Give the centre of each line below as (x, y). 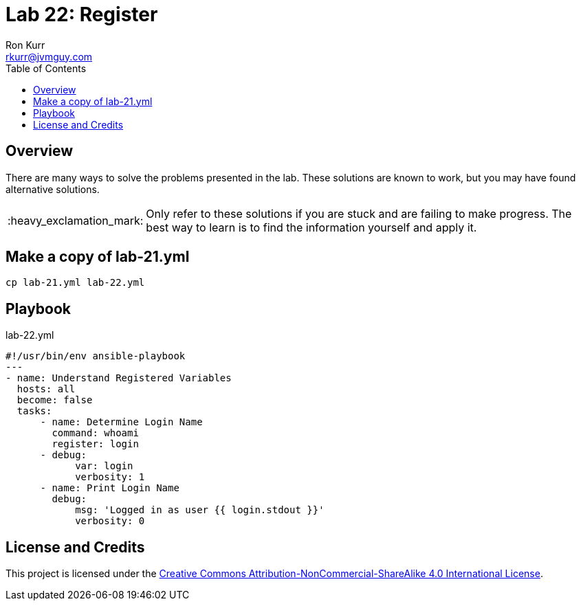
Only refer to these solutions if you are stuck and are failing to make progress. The (359, 213)
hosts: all (46, 389)
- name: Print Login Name (110, 488)
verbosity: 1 (110, 477)
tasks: (34, 411)
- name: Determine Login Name (121, 422)
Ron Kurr (25, 45)
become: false (55, 400)
